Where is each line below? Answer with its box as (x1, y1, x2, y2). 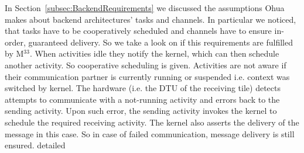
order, (5, 36, 26, 48)
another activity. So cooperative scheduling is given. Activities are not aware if (5, 58, 286, 71)
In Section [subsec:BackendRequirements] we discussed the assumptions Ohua (5, 2, 285, 13)
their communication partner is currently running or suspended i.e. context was (5, 70, 290, 82)
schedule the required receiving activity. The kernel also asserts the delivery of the (5, 116, 299, 128)
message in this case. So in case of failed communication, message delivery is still (5, 127, 295, 140)
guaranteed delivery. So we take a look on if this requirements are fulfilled (28, 36, 293, 48)
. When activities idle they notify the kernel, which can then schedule (29, 47, 279, 60)
